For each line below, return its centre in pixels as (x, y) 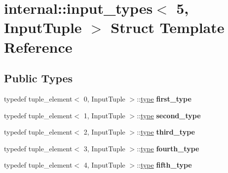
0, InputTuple (104, 98)
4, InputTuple (104, 165)
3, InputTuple (104, 148)
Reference (38, 47)
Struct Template (168, 27)
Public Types (38, 78)
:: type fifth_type (164, 165)
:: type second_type (169, 115)
